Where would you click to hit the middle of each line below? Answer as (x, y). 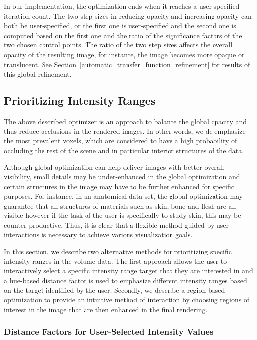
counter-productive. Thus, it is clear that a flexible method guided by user (117, 225)
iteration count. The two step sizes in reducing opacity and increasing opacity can (128, 16)
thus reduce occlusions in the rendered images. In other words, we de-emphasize (125, 131)
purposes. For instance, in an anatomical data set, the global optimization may (124, 196)
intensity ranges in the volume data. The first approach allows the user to (116, 261)
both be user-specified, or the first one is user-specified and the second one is (120, 25)
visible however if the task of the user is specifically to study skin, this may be (123, 215)
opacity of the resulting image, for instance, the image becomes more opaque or (124, 54)
